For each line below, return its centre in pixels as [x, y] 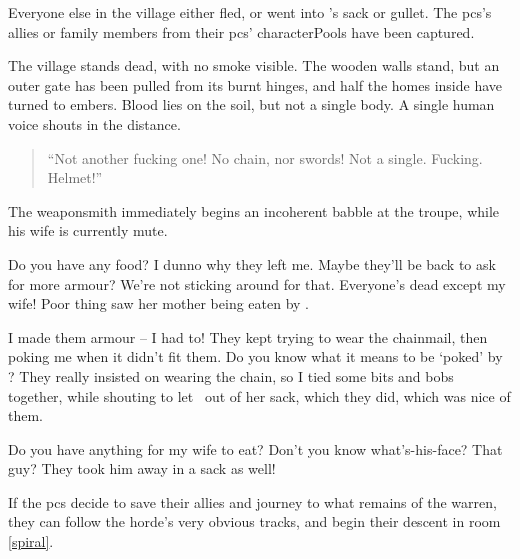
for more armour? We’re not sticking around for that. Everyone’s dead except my [257, 283]
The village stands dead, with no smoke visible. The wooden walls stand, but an [254, 65]
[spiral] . [31, 541]
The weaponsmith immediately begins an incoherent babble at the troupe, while [254, 210]
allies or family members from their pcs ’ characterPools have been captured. [241, 31]
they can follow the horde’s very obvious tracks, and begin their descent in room [254, 521]
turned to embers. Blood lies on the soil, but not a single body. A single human [251, 104]
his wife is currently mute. [88, 230]
